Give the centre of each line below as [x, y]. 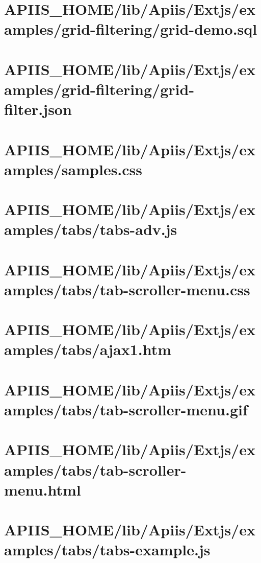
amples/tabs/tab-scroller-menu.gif [126, 409]
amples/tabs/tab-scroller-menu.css [127, 289]
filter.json [38, 109]
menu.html [43, 489]
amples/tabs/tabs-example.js [107, 549]
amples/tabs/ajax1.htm [88, 349]
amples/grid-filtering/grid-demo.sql [131, 29]
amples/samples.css [73, 169]
